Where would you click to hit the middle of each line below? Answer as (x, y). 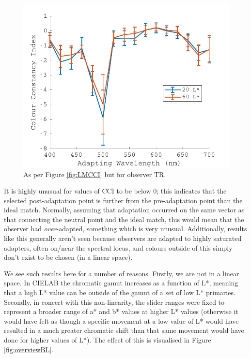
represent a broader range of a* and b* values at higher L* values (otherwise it (121, 311)
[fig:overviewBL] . (29, 349)
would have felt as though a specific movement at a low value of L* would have (121, 321)
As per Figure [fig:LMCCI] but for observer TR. (95, 174)
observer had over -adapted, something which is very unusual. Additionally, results (125, 229)
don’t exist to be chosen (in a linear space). (68, 257)
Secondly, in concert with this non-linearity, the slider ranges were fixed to (114, 302)
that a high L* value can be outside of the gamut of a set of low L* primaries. (120, 292)
